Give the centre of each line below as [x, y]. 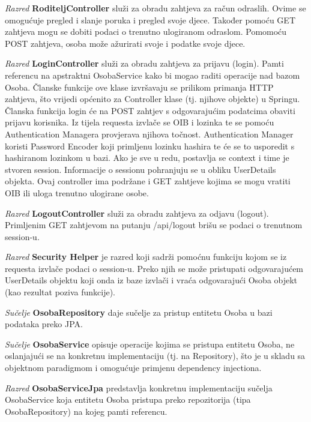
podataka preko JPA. [44, 324]
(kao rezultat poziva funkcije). [60, 292]
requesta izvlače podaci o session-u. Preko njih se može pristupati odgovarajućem [154, 268]
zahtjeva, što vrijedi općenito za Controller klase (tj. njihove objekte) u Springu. [152, 99]
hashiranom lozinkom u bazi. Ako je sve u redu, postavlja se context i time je [147, 158]
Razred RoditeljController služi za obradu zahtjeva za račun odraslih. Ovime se [155, 8]
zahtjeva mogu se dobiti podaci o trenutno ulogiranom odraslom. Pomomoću [146, 32]
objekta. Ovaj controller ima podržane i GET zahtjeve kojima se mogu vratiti [148, 181]
